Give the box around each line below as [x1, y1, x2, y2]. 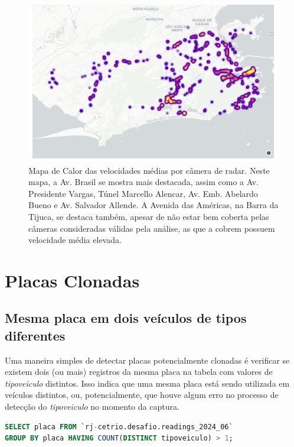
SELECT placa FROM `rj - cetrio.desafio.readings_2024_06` [5, 422, 233, 431]
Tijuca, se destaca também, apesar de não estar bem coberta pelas [28, 210, 269, 222]
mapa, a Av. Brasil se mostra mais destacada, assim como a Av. [28, 176, 259, 188]
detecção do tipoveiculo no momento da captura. [5, 400, 179, 413]
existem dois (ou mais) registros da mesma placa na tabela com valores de [5, 365, 273, 378]
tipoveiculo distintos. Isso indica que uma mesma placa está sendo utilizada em [5, 377, 290, 389]
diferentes [5, 326, 66, 344]
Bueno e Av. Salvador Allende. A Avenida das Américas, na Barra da [28, 199, 279, 211]
